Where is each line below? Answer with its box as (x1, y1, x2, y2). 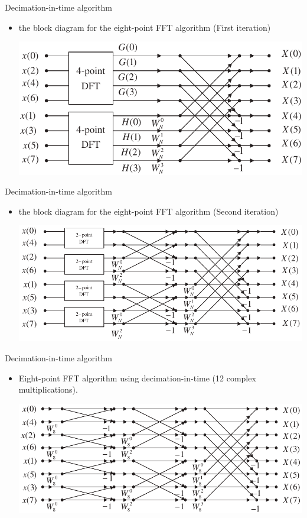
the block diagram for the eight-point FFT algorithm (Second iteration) (18, 205, 279, 217)
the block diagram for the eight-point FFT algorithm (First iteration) (18, 21, 271, 33)
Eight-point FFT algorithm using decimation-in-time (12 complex (18, 371, 256, 384)
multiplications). (18, 383, 78, 396)
